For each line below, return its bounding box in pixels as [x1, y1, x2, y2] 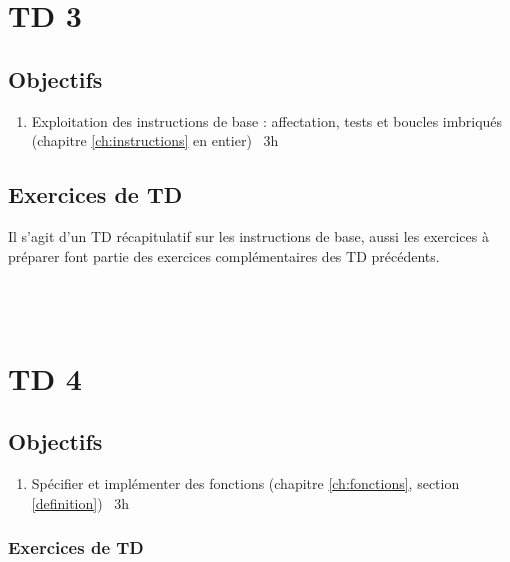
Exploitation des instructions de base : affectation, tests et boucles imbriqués [31, 110, 503, 131]
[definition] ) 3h [31, 492, 130, 513]
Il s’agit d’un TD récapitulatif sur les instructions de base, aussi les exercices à [8, 225, 489, 246]
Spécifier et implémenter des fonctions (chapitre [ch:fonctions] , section [31, 472, 460, 493]
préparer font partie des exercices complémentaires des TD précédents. [8, 245, 440, 266]
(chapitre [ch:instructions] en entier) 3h [31, 130, 279, 151]
